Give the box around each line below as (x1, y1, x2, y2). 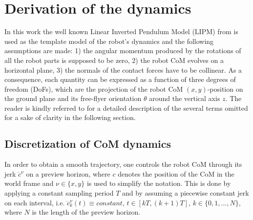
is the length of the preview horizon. (32, 207, 141, 217)
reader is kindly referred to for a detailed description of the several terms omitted (4, 102, 248, 113)
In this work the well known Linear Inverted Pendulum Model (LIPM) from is (4, 26, 238, 37)
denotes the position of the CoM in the (118, 168, 234, 179)
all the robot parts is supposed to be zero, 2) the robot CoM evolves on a (4, 55, 224, 65)
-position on (207, 83, 243, 94)
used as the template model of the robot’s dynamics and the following (4, 36, 214, 46)
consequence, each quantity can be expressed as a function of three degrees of (4, 74, 236, 84)
